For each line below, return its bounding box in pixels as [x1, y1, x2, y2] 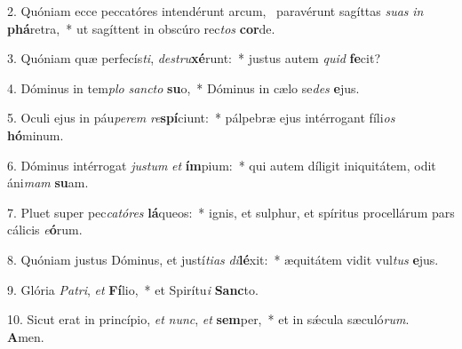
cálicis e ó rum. [7, 220, 83, 239]
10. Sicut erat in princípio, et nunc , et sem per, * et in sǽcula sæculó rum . [7, 310, 410, 329]
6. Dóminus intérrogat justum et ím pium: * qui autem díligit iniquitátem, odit [7, 155, 436, 174]
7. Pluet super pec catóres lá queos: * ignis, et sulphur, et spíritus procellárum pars [7, 202, 455, 221]
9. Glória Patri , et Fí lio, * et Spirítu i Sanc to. [7, 280, 259, 298]
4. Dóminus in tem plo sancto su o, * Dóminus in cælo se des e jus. [7, 78, 360, 97]
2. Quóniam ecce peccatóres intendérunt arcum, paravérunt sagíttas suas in [7, 2, 424, 20]
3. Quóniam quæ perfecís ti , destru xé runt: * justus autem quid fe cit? [7, 49, 380, 67]
